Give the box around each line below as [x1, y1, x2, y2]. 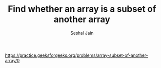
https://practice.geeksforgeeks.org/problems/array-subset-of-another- [5, 52, 148, 58]
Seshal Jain [70, 30, 94, 36]
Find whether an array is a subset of [8, 3, 156, 15]
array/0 [5, 57, 20, 63]
